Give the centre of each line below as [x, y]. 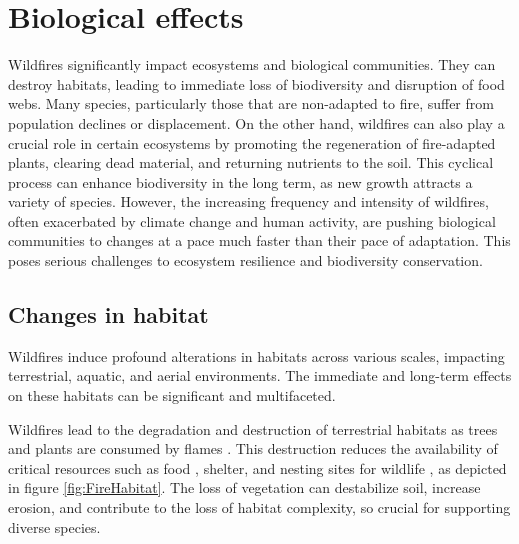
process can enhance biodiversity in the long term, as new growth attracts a [240, 181]
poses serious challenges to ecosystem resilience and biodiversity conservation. [245, 260]
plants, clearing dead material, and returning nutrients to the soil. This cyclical [251, 162]
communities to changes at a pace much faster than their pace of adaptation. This [259, 240]
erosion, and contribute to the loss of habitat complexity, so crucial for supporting [259, 507]
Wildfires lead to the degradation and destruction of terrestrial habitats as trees [253, 428]
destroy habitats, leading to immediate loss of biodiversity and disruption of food [256, 83]
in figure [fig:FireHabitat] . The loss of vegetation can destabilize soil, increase [244, 487]
